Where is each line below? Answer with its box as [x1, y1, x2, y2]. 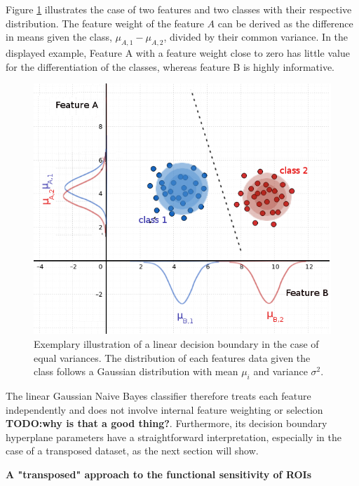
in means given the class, [6, 29, 112, 44]
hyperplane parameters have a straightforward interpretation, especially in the [6, 429, 341, 444]
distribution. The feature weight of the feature [6, 15, 204, 30]
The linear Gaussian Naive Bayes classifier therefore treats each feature [6, 388, 311, 403]
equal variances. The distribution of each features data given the [34, 350, 311, 365]
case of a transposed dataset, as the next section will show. [6, 443, 259, 458]
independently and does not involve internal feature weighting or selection [6, 402, 323, 417]
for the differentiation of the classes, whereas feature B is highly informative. [6, 59, 334, 74]
